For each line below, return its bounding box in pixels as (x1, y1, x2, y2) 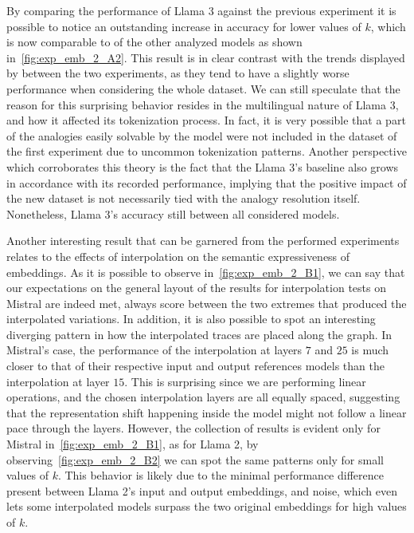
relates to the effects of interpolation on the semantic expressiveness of (6, 247, 350, 264)
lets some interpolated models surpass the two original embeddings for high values (6, 498, 407, 515)
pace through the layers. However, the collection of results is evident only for (6, 420, 381, 436)
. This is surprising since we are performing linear (124, 373, 366, 389)
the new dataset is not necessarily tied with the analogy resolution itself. (6, 190, 361, 207)
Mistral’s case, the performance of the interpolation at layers (6, 342, 303, 358)
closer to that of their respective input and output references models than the (6, 357, 385, 374)
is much (351, 342, 389, 358)
